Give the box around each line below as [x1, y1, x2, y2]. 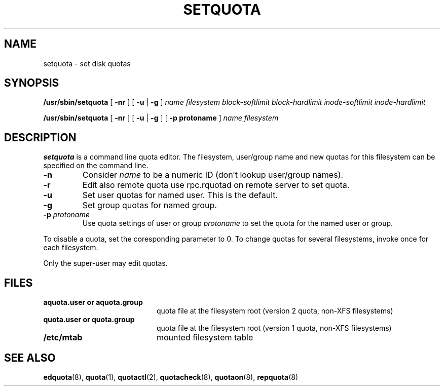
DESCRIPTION [4, 131, 77, 144]
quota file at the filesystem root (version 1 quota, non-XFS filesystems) [157, 324, 392, 333]
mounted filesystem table [156, 332, 253, 343]
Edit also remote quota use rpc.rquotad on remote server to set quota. [82, 180, 350, 190]
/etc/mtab [43, 332, 83, 343]
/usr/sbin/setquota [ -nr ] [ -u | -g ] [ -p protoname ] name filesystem [43, 113, 279, 123]
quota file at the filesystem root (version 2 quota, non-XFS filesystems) [157, 306, 393, 316]
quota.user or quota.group [43, 315, 135, 324]
